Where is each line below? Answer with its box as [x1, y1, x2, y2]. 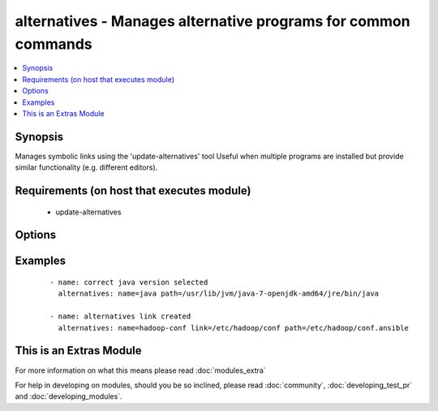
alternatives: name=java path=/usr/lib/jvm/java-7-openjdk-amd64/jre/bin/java [58, 289, 380, 298]
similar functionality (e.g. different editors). [15, 162, 158, 172]
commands [15, 35, 92, 53]
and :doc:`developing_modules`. [15, 392, 122, 401]
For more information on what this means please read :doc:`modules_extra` [15, 366, 267, 375]
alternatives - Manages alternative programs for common [15, 12, 410, 30]
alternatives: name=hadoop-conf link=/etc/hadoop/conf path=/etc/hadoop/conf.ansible [58, 323, 410, 332]
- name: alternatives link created [49, 312, 191, 321]
